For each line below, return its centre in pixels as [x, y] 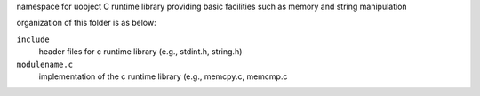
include [33, 39]
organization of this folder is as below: [86, 23]
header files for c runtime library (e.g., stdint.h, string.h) [140, 52]
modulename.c [45, 64]
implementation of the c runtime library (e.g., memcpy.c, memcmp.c [163, 76]
